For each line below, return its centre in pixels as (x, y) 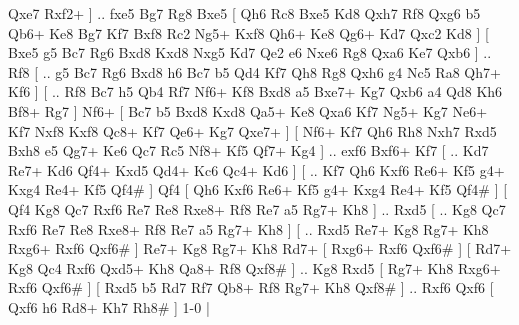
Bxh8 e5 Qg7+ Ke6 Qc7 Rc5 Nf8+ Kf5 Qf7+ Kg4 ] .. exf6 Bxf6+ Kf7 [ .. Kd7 (248, 150)
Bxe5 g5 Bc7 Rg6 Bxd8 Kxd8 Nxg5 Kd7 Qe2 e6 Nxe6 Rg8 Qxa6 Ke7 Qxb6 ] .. (250, 52)
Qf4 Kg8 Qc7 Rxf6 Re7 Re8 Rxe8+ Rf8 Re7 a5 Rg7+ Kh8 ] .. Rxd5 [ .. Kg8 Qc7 (257, 208)
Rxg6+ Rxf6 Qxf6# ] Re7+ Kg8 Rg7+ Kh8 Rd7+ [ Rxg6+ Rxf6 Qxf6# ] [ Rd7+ (260, 248)
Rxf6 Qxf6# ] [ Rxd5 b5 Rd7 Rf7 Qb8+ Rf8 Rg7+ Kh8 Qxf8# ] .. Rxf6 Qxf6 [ (251, 287)
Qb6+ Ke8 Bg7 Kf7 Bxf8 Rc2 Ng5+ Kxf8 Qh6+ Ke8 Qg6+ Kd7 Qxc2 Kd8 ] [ (248, 32)
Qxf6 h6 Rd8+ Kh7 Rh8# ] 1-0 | (109, 306)
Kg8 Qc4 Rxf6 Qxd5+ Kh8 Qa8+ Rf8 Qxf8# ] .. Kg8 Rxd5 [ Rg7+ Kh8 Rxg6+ (254, 267)
